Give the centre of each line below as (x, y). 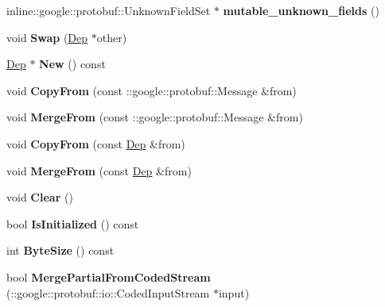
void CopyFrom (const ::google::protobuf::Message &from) (152, 90)
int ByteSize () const (60, 250)
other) (112, 37)
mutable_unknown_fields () (301, 10)
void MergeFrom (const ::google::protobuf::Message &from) (155, 117)
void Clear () (40, 197)
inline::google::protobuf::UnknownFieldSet (109, 10)
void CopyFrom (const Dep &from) (96, 143)
